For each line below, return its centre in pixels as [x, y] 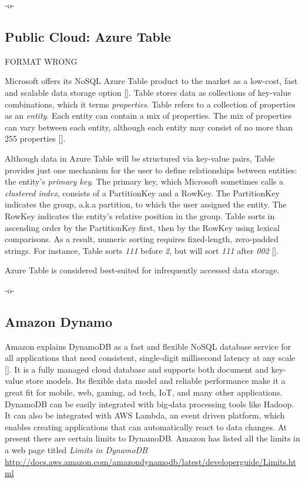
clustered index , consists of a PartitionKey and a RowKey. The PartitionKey [142, 193]
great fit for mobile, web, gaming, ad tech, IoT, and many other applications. [144, 392]
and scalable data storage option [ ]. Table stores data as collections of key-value [148, 92]
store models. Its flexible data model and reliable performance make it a [156, 381]
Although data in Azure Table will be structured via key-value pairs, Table [140, 158]
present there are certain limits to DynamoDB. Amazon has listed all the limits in [152, 438]
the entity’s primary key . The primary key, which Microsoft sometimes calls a [144, 181]
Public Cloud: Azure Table [88, 36]
